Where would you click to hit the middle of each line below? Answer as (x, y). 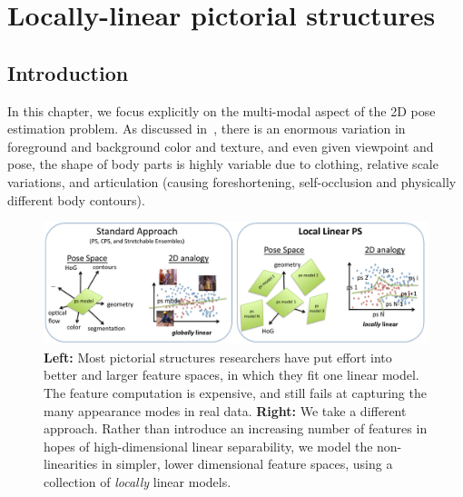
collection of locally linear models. (138, 481)
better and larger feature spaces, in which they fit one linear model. (231, 375)
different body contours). (76, 199)
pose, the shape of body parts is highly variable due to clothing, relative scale (223, 164)
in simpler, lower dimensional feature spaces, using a (247, 464)
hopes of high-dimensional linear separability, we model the (208, 446)
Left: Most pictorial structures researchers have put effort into (218, 357)
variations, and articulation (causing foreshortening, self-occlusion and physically (232, 181)
